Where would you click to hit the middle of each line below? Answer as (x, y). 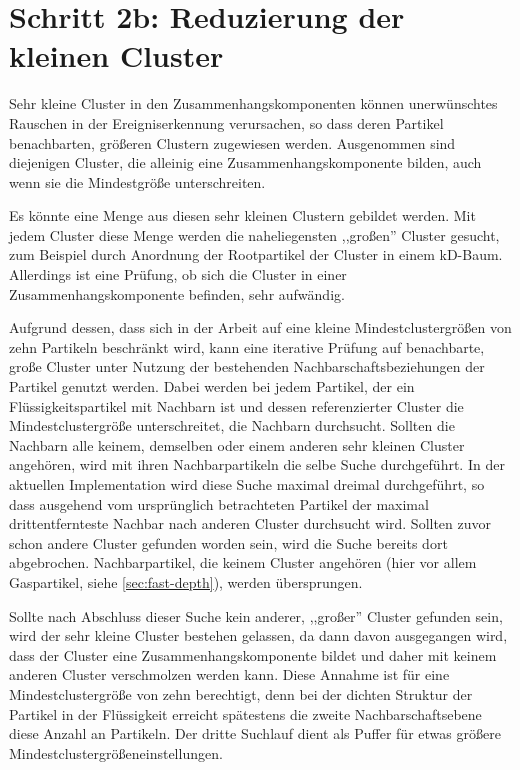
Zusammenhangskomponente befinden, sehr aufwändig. (177, 293)
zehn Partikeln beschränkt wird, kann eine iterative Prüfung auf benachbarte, (247, 346)
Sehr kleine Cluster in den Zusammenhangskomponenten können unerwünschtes (253, 103)
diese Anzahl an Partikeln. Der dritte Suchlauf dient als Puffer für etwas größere (255, 733)
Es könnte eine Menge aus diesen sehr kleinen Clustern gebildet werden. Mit (242, 215)
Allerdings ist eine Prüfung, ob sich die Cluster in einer (178, 274)
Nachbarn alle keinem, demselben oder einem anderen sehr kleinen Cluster (237, 444)
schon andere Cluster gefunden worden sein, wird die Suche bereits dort (228, 542)
